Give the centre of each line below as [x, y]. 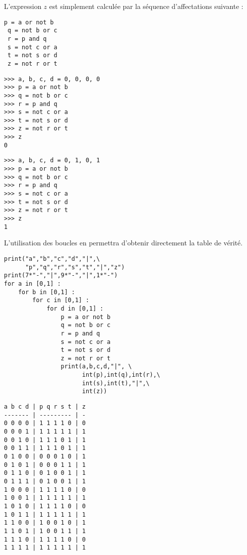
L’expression [23, 6]
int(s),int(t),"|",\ [116, 383]
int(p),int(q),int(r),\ [121, 375]
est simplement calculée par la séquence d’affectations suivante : [146, 6]
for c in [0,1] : [61, 300]
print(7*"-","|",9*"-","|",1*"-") [61, 276]
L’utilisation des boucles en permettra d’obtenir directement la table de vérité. [123, 243]
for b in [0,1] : [47, 292]
